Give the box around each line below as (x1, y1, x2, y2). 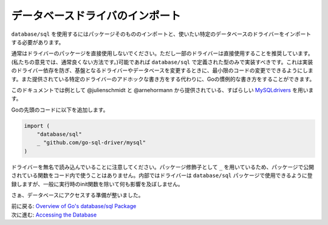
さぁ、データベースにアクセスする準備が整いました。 (11, 191, 144, 198)
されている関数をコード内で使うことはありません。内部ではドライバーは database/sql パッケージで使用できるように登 (11, 172, 313, 179)
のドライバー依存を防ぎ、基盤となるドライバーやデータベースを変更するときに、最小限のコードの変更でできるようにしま (11, 67, 313, 74)
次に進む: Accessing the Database (11, 211, 97, 218)
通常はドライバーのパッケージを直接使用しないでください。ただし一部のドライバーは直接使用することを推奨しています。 (11, 50, 313, 57)
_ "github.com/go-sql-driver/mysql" (36, 139, 146, 146)
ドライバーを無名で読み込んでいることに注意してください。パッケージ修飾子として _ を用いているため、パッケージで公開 (11, 163, 315, 170)
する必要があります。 (11, 38, 64, 45)
